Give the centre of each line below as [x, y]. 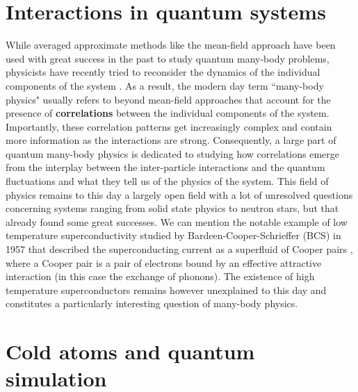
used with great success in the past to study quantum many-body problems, [168, 58]
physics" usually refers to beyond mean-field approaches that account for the [168, 99]
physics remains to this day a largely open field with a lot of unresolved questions [179, 194]
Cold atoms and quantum [130, 351]
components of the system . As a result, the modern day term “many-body [165, 85]
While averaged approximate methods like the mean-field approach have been [171, 45]
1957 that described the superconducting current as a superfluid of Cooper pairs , [179, 249]
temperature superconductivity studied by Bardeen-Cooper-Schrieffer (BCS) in [173, 235]
